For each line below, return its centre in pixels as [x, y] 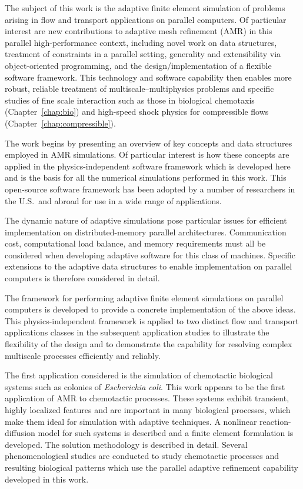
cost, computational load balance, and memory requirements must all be [135, 243]
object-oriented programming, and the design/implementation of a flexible [138, 65]
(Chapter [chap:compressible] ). [60, 123]
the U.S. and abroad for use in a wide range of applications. [113, 200]
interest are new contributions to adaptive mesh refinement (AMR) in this [139, 31]
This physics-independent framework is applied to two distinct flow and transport [152, 320]
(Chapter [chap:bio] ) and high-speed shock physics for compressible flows [137, 112]
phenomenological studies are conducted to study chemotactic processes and [142, 456]
